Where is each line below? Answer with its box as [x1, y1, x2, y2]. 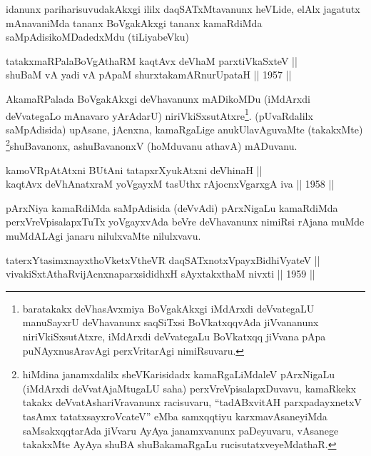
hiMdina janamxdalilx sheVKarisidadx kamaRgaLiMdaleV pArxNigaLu [22, 367, 335, 382]
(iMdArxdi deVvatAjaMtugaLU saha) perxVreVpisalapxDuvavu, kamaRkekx [22, 380, 357, 395]
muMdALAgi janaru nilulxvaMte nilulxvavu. [6, 228, 201, 243]
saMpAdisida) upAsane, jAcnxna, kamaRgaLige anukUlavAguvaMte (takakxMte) [6, 121, 363, 136]
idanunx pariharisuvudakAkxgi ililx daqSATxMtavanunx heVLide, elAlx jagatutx [6, 1, 360, 16]
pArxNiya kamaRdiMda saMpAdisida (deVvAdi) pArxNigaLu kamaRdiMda [6, 200, 338, 215]
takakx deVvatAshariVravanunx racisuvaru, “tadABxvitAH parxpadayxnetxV [22, 395, 362, 410]
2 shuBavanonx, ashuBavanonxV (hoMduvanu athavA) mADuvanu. [6, 136, 298, 153]
